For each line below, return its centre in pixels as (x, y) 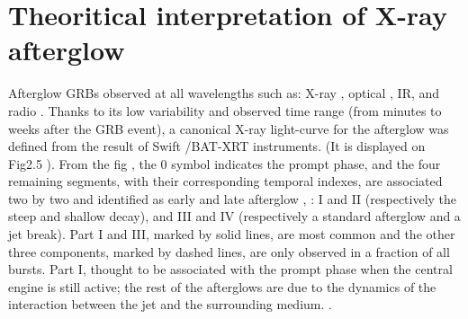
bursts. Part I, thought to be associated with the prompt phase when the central (230, 269)
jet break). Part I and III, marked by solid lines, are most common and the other (232, 234)
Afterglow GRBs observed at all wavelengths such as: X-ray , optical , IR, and (224, 93)
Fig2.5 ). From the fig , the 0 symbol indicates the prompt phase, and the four (225, 163)
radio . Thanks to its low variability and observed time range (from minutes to (225, 110)
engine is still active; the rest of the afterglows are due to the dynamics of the (222, 286)
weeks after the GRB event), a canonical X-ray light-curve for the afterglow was (229, 128)
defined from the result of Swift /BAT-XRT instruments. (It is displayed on (217, 146)
